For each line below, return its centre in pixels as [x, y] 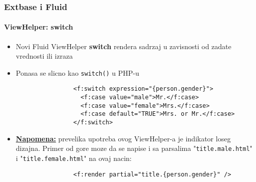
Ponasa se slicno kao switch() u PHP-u [77, 72]
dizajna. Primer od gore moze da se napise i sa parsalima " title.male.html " [134, 148]
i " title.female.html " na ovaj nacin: [74, 158]
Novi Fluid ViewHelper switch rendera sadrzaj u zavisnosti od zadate [123, 46]
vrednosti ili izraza [44, 56]
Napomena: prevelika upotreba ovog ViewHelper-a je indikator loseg [123, 138]
